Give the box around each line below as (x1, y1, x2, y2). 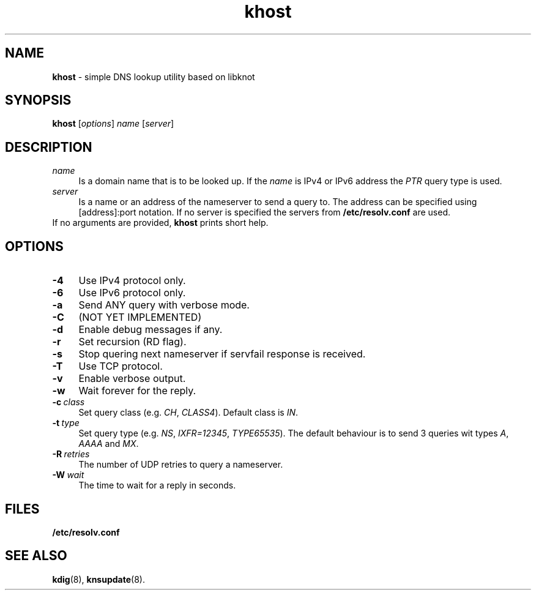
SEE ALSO (5, 548, 67, 564)
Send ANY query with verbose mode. (78, 299, 250, 312)
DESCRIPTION (5, 139, 92, 155)
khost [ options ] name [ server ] (52, 118, 174, 129)
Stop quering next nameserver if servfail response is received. (78, 348, 366, 361)
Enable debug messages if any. (78, 323, 223, 336)
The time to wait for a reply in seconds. (78, 480, 236, 491)
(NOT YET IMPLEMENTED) (78, 311, 202, 324)
